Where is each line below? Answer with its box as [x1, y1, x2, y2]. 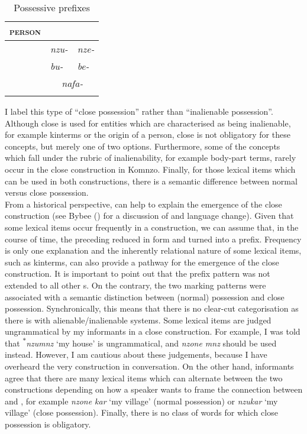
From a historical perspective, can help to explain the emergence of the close [5, 197, 282, 210]
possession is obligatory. [5, 418, 91, 430]
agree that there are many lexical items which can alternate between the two [5, 371, 283, 384]
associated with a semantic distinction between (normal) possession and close [5, 290, 285, 303]
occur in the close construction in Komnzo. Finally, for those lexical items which [5, 163, 296, 175]
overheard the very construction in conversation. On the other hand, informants [5, 360, 294, 373]
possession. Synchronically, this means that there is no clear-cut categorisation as [5, 302, 299, 315]
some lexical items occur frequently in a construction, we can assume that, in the [5, 221, 299, 233]
